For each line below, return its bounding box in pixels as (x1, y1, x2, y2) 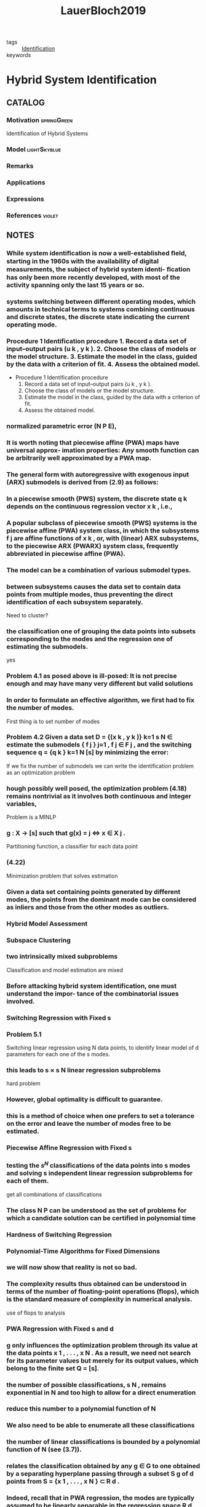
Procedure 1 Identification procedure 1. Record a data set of (6, 336, 187, 345)
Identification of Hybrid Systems (6, 130, 89, 137)
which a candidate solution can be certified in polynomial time (6, 1214, 196, 1222)
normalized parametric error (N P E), (6, 422, 117, 430)
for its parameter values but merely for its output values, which (6, 1356, 199, 1365)
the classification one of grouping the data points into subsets (6, 627, 196, 635)
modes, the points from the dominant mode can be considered (6, 895, 197, 904)
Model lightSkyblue (6, 145, 61, 154)
